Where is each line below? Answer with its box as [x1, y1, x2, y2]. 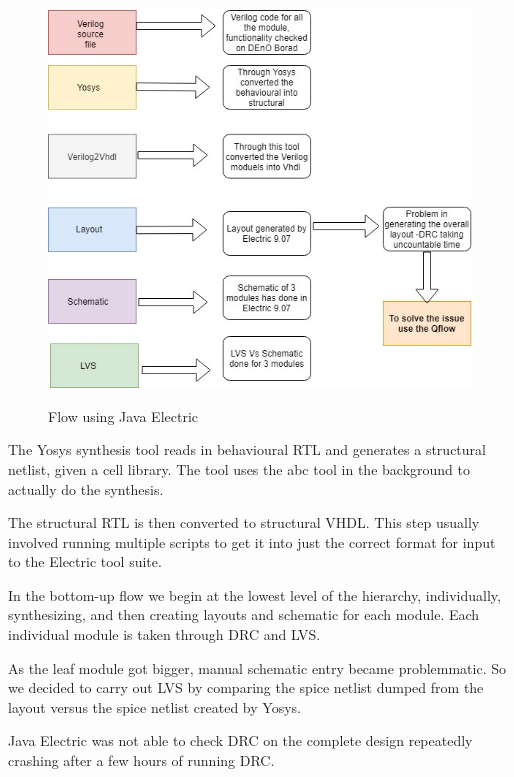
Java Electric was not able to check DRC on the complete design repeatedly [8, 730, 473, 751]
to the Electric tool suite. [8, 551, 162, 572]
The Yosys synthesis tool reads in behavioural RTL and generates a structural [8, 439, 486, 460]
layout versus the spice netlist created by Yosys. [8, 696, 301, 717]
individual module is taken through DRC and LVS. [8, 624, 321, 645]
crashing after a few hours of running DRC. [8, 750, 275, 771]
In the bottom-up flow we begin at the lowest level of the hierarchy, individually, [8, 584, 501, 605]
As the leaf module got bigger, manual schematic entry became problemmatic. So [8, 657, 507, 678]
